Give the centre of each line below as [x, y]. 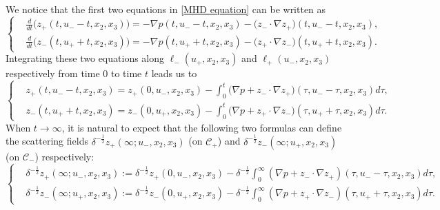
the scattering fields [47, 141]
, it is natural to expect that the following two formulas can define [202, 127]
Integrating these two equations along [85, 58]
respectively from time [53, 73]
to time [126, 73]
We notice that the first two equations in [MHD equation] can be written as [166, 9]
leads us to [174, 73]
